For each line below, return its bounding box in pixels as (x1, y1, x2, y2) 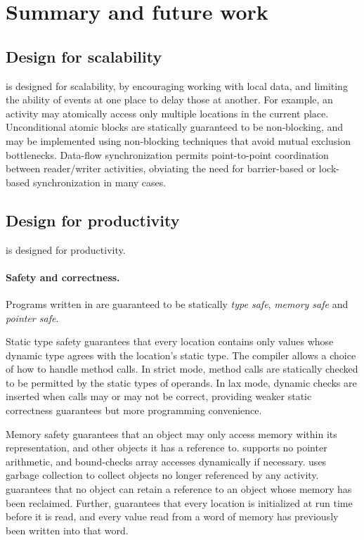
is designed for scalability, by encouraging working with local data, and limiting (6, 78, 348, 93)
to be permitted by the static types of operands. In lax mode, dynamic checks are (6, 375, 357, 390)
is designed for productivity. (6, 242, 126, 257)
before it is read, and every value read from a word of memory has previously (6, 509, 339, 524)
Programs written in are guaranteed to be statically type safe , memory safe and (6, 296, 349, 311)
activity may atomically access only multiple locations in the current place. (6, 105, 329, 120)
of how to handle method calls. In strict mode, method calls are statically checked (6, 361, 358, 376)
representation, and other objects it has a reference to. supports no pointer (6, 440, 327, 455)
